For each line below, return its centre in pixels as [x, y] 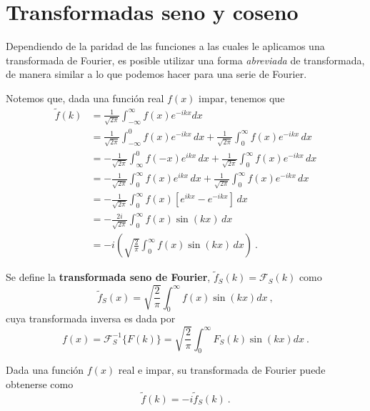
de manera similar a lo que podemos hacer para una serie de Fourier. [156, 74]
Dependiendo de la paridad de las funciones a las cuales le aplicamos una [165, 46]
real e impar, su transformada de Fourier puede [222, 370]
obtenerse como [40, 384]
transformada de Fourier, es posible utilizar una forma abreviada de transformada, [185, 60]
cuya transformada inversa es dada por [91, 318]
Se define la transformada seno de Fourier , [108, 277]
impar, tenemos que [242, 98]
